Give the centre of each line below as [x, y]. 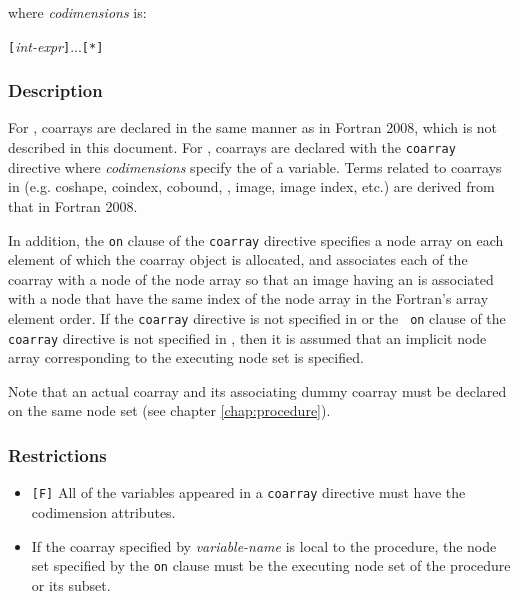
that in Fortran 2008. [73, 205]
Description [55, 90]
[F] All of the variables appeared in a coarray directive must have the [248, 492]
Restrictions [57, 454]
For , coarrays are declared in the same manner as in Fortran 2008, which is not [253, 127]
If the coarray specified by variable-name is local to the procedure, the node [264, 545]
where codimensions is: [77, 12]
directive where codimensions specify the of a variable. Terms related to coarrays [255, 166]
